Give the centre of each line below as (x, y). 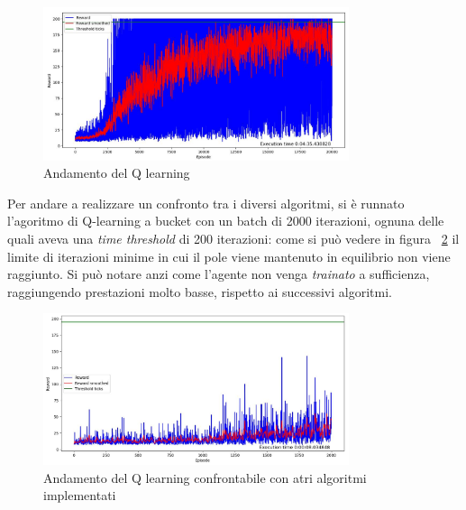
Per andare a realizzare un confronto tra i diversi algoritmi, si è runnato (206, 203)
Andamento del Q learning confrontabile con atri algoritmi (205, 477)
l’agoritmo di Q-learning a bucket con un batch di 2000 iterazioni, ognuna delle (226, 221)
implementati (80, 495)
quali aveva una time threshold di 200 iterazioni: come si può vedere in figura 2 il (233, 238)
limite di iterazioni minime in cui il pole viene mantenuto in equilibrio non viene (229, 256)
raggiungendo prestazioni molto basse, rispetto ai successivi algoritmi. (200, 291)
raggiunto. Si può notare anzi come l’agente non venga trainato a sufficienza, (219, 274)
